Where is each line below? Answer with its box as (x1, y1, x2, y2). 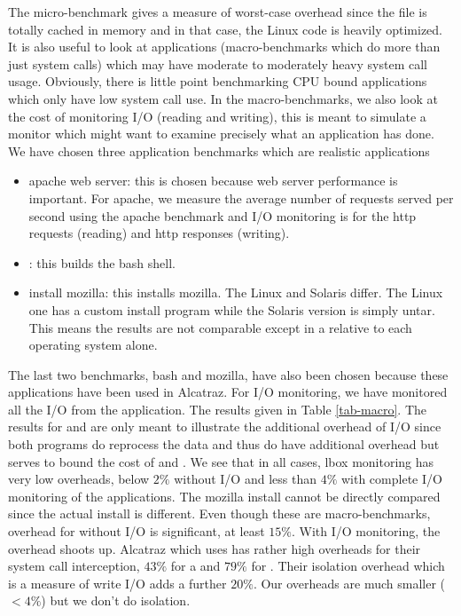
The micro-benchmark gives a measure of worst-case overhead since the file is (8, 3, 427, 20)
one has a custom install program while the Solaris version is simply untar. (28, 300, 435, 319)
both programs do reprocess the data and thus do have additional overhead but (8, 435, 440, 454)
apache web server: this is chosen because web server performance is (28, 171, 398, 190)
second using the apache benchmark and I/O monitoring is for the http (28, 206, 417, 225)
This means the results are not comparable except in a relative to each (28, 318, 412, 336)
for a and (170, 557, 221, 575)
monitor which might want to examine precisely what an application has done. (8, 124, 434, 143)
